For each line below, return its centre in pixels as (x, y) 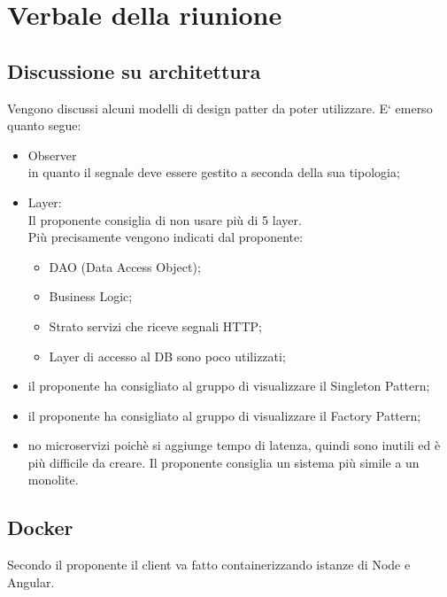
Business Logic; (91, 296)
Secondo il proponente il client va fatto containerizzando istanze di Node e (209, 565)
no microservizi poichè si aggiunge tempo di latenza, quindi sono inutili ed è (234, 445)
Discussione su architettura (134, 70)
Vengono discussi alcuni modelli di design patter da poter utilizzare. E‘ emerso (220, 108)
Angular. (31, 581)
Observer (52, 155)
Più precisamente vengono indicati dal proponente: (166, 237)
